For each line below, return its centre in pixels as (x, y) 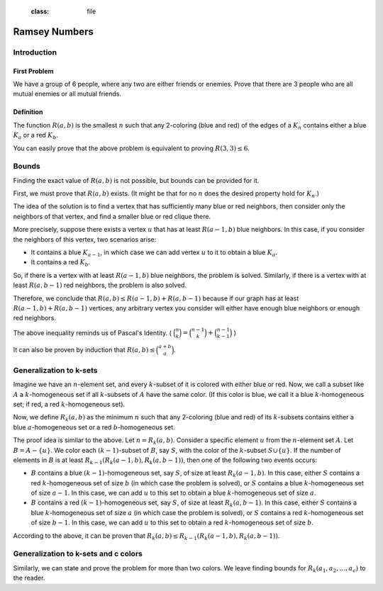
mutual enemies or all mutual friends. (67, 94)
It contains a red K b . (61, 263)
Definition (28, 112)
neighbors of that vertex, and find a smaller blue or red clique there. (112, 216)
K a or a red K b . (35, 136)
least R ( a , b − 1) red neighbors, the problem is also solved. (100, 285)
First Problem (33, 71)
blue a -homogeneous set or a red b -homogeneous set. (94, 427)
